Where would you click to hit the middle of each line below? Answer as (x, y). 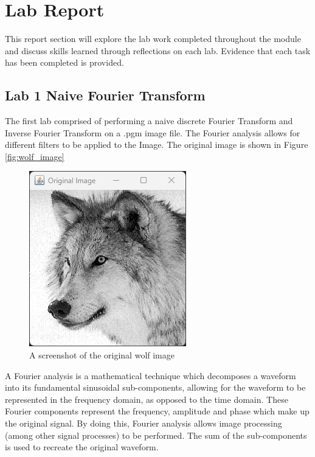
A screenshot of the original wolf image (102, 355)
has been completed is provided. (64, 62)
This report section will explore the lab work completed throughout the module (153, 39)
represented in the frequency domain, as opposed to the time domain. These (147, 399)
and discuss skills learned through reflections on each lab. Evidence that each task (158, 50)
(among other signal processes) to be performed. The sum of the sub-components (156, 435)
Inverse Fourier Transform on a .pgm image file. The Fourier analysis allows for (153, 132)
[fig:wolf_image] (35, 156)
